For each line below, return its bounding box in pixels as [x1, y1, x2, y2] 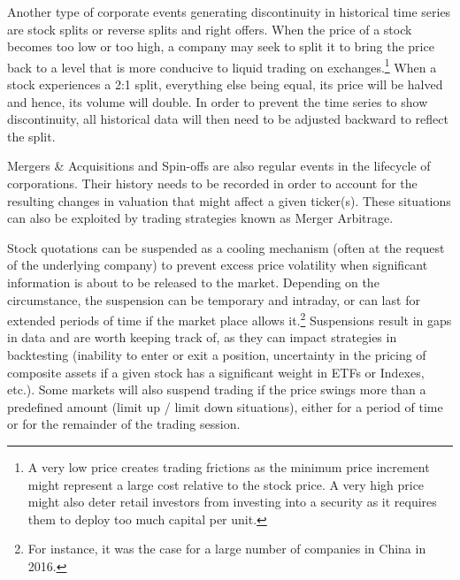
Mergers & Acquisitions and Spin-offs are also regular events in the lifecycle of [7, 156, 431, 175]
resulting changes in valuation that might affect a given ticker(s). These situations [7, 191, 451, 210]
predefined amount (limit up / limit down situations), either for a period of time [7, 397, 443, 416]
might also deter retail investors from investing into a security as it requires [27, 492, 437, 511]
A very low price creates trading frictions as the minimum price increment [27, 457, 430, 476]
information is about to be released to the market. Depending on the [7, 272, 379, 291]
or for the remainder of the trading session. [7, 415, 241, 433]
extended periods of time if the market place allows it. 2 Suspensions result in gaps [7, 309, 452, 329]
